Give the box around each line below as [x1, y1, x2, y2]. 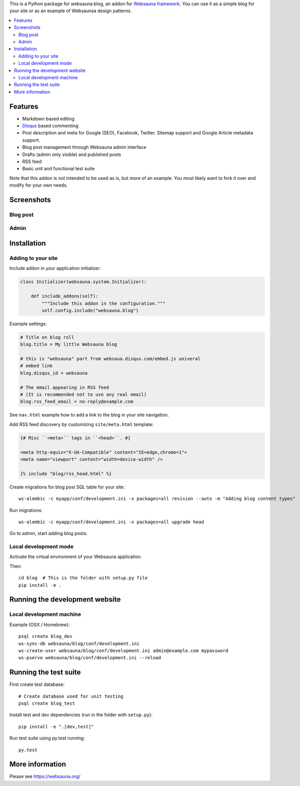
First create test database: [9, 681, 65, 687]
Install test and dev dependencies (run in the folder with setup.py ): [9, 712, 153, 718]
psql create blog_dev [18, 634, 72, 639]
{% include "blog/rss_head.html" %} [20, 471, 112, 476]
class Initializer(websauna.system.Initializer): [20, 279, 147, 285]
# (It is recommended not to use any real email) [20, 391, 147, 398]
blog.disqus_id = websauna [20, 370, 88, 376]
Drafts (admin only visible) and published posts [22, 151, 121, 157]
